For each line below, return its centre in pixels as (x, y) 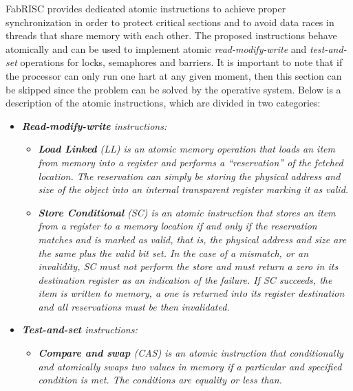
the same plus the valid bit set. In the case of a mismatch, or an (173, 253)
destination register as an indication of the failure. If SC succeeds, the (185, 279)
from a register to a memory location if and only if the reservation (178, 226)
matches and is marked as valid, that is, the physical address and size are (192, 239)
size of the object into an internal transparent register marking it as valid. (193, 189)
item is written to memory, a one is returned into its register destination (191, 293)
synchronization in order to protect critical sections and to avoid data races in (170, 22)
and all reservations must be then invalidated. (134, 306)
